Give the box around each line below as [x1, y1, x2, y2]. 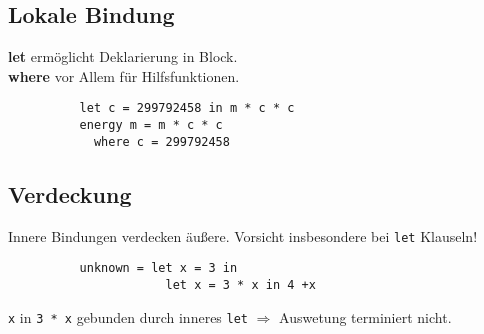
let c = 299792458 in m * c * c [79, 101, 295, 116]
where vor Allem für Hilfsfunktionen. [8, 65, 240, 86]
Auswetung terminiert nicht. [279, 306, 452, 327]
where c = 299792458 [93, 134, 230, 149]
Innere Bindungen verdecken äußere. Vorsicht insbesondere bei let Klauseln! [8, 225, 478, 246]
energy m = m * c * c [79, 118, 223, 133]
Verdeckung [8, 178, 132, 209]
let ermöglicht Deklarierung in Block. [8, 46, 238, 67]
